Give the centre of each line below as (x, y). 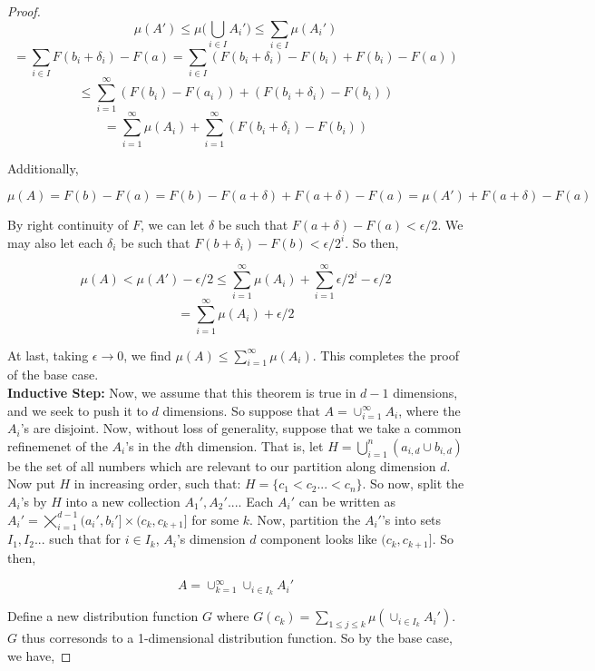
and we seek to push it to (78, 410)
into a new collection (123, 502)
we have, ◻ (39, 655)
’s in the (148, 445)
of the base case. (53, 375)
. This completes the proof (385, 355)
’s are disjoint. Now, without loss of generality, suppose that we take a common (241, 428)
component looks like (319, 539)
